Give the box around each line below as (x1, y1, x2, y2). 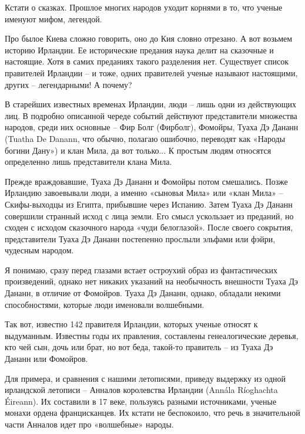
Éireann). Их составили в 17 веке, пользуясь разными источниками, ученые (5, 395, 277, 407)
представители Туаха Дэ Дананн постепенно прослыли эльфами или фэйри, (5, 232, 276, 245)
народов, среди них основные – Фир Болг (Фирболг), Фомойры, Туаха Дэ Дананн (5, 121, 299, 133)
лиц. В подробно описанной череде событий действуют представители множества (5, 109, 297, 121)
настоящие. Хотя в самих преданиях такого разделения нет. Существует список (5, 55, 289, 67)
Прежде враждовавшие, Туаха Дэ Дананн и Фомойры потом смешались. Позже (5, 175, 288, 187)
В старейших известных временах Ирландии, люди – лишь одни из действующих (5, 98, 296, 110)
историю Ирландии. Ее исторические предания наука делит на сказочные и (5, 43, 274, 56)
